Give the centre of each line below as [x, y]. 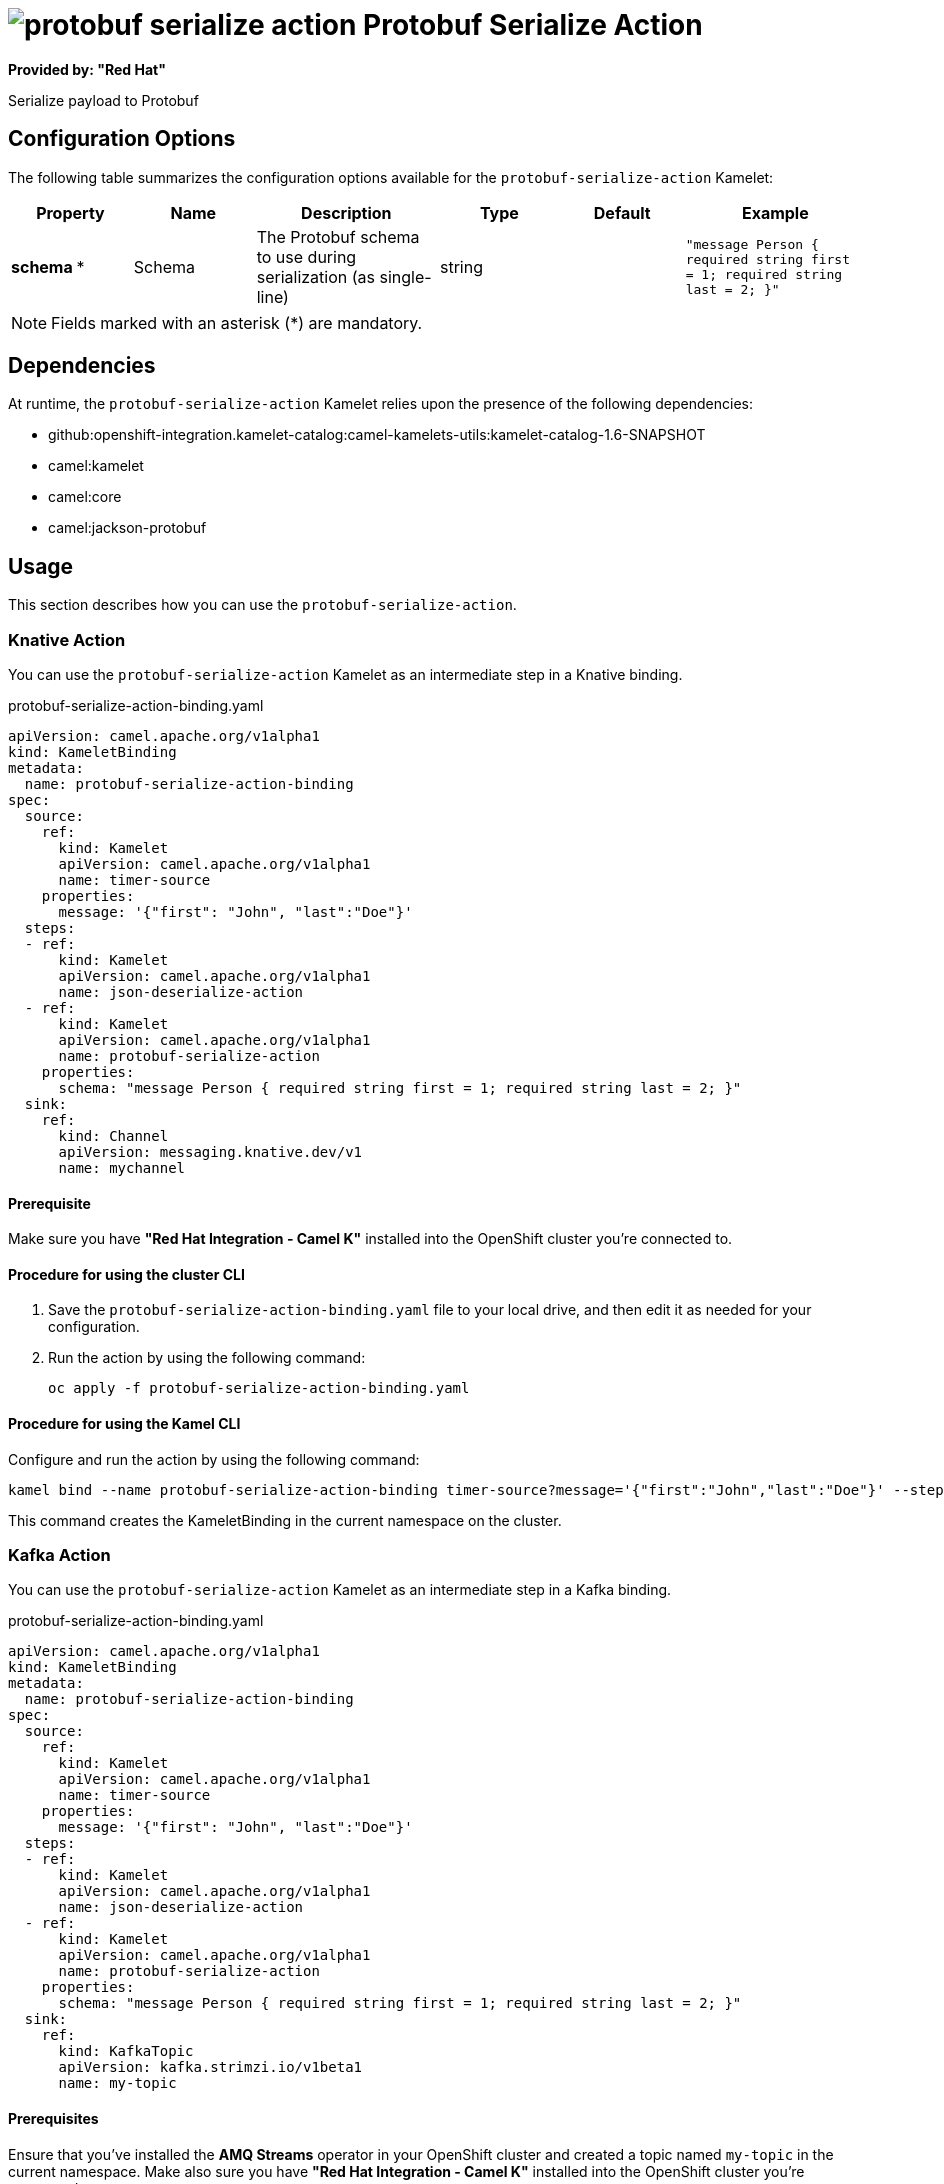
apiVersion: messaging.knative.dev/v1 [210, 1152]
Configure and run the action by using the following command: [214, 1459]
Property [70, 212]
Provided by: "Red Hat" [87, 69]
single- [405, 276]
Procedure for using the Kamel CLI [124, 1424]
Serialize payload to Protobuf [103, 100]
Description [346, 212]
